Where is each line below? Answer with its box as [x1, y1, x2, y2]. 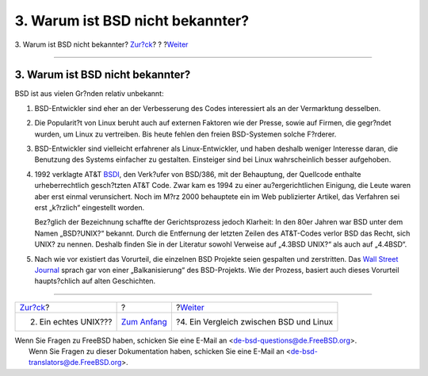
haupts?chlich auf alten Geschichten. [34, 276, 156, 286]
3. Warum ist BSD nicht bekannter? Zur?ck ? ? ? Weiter [14, 40, 189, 49]
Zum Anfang [120, 316, 168, 327]
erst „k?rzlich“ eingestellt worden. [34, 202, 145, 212]
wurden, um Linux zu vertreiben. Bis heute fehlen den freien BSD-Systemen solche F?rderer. [34, 129, 337, 139]
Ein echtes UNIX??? [39, 316, 113, 327]
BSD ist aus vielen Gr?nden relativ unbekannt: [14, 89, 164, 98]
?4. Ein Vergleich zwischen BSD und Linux [175, 316, 334, 327]
